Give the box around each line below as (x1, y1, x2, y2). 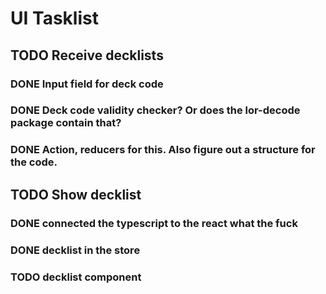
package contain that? (10, 116, 122, 130)
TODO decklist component (10, 270, 142, 284)
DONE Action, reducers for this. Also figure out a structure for (10, 143, 316, 157)
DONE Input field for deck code (10, 77, 164, 91)
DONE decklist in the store (10, 243, 141, 257)
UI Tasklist (10, 7, 99, 30)
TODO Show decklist (10, 186, 142, 203)
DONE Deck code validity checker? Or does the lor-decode (10, 103, 301, 117)
